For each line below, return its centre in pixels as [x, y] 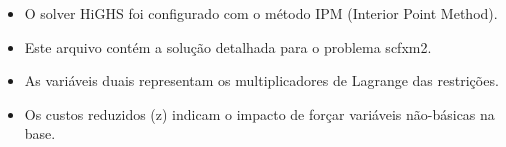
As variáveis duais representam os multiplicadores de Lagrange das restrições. [261, 80]
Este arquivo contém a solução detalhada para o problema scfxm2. [228, 46]
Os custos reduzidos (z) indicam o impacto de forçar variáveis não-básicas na [259, 113]
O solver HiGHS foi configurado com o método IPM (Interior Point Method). [261, 13]
